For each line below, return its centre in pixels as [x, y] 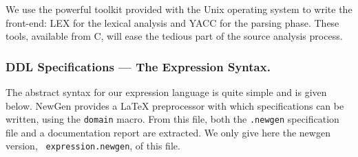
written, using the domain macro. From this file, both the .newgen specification [172, 119]
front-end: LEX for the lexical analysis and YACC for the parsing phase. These [172, 22]
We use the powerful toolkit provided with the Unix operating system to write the [179, 9]
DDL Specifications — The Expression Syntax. [138, 66]
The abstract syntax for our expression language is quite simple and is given [166, 92]
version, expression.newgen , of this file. [93, 146]
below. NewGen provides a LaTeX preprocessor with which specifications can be [175, 105]
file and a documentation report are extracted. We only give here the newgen [168, 132]
